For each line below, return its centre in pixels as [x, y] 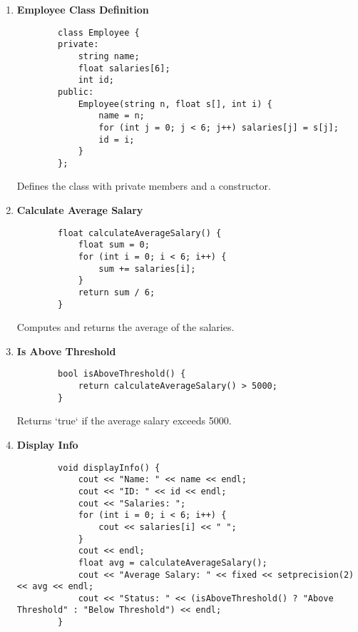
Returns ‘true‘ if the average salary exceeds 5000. [124, 421]
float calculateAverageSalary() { [140, 233]
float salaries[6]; [124, 68]
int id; [96, 80]
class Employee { [99, 32]
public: [76, 92]
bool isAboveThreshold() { [122, 374]
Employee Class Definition [83, 9]
